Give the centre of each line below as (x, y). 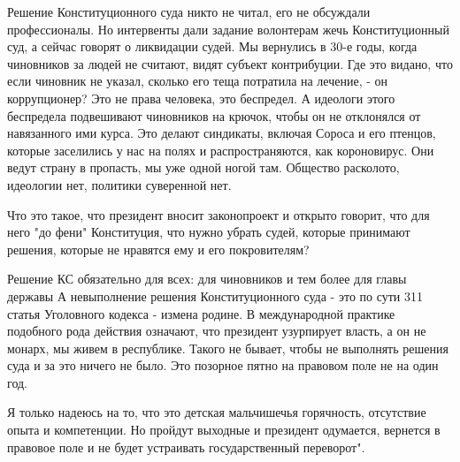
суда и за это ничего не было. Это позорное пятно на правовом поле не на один (223, 365)
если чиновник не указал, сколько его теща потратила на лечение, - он (198, 81)
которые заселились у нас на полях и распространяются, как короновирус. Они (221, 150)
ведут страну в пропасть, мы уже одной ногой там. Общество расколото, (203, 167)
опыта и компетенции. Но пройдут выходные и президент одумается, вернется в (224, 430)
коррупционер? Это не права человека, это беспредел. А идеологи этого (201, 98)
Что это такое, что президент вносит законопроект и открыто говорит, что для (218, 214)
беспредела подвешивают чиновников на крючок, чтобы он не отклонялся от (214, 115)
